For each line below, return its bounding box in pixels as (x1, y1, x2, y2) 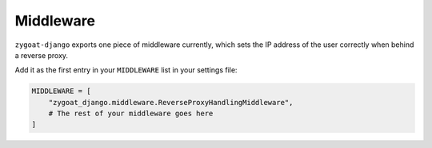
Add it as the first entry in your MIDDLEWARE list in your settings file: (14, 65, 238, 75)
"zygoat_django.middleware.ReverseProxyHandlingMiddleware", (48, 98, 294, 107)
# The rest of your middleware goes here (48, 109, 214, 119)
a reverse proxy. (14, 50, 68, 60)
